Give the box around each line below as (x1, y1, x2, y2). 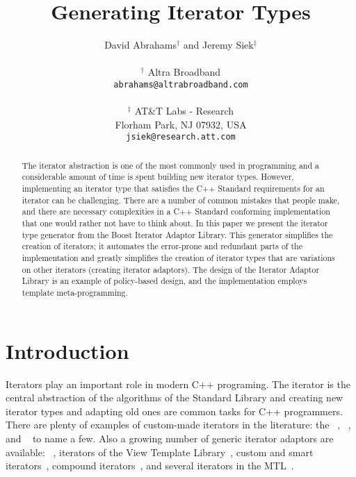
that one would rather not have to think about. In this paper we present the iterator (22, 217, 328, 229)
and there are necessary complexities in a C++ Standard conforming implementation (22, 206, 330, 217)
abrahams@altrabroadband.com (113, 79, 248, 90)
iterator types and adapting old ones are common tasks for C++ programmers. (6, 403, 343, 418)
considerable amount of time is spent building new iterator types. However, (22, 171, 294, 183)
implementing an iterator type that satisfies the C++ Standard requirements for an (22, 183, 325, 194)
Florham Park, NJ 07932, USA (115, 117, 247, 131)
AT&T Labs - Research (134, 103, 234, 118)
